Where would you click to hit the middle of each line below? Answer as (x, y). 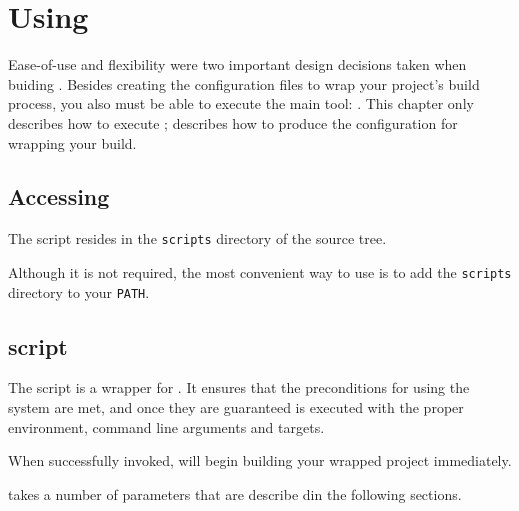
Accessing (59, 196)
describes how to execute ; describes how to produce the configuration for (233, 122)
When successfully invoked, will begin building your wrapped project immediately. (260, 460)
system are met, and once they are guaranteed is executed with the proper (236, 407)
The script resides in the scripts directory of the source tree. (197, 238)
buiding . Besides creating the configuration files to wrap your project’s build (244, 83)
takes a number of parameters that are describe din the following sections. (235, 493)
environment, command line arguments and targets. (166, 426)
